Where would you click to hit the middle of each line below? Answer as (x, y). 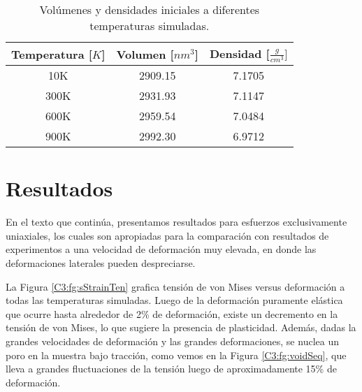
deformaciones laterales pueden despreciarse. (101, 263)
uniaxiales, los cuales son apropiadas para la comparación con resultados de (167, 235)
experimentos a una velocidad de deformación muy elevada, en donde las (161, 249)
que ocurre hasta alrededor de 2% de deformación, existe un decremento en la (172, 313)
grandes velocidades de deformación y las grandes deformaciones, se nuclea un (172, 341)
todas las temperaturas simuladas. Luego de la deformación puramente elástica (174, 300)
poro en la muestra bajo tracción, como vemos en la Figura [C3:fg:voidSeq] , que (176, 355)
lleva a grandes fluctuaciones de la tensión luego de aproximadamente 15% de (171, 369)
